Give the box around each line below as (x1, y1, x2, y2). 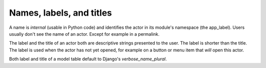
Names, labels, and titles (9, 7, 112, 18)
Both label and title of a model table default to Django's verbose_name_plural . (9, 56, 167, 62)
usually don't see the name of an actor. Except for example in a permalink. (9, 31, 160, 37)
